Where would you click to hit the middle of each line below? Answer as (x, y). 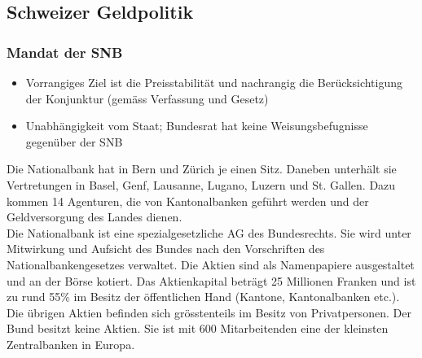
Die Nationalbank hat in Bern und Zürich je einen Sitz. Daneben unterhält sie (202, 169)
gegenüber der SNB (74, 141)
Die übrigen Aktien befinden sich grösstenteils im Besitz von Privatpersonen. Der (209, 312)
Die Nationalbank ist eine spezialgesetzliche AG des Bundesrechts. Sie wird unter (209, 232)
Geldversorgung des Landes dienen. (95, 217)
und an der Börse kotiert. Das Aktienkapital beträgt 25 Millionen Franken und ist (211, 280)
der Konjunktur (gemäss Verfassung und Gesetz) (147, 98)
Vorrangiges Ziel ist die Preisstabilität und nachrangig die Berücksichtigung (214, 82)
